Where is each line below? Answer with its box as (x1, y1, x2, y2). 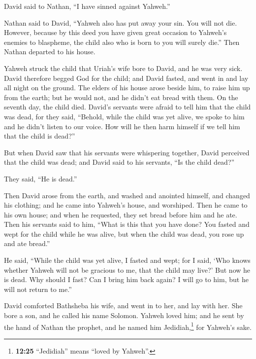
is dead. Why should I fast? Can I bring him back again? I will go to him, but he (4, 274, 249, 285)
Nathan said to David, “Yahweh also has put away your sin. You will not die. (4, 17, 237, 28)
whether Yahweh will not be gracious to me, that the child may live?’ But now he (4, 264, 251, 275)
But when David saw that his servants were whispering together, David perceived (4, 147, 250, 157)
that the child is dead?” (4, 131, 75, 141)
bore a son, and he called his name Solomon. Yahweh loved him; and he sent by (4, 310, 244, 321)
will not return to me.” (4, 284, 72, 294)
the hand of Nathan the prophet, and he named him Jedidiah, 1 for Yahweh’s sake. (4, 320, 252, 332)
